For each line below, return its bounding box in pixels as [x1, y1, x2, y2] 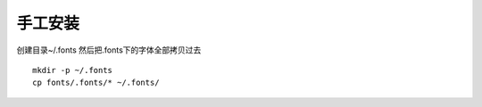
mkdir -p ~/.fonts [32, 65, 113, 75]
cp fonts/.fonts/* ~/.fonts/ [32, 78, 160, 88]
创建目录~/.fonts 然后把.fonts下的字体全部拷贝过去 [16, 45, 202, 55]
